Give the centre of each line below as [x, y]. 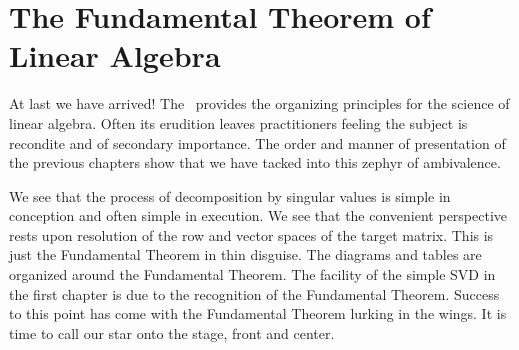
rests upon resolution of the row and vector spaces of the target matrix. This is [251, 234]
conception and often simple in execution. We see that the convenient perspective [258, 215]
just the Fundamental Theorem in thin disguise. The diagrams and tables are [245, 254]
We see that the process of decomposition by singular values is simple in [230, 195]
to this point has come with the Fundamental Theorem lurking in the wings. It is [258, 313]
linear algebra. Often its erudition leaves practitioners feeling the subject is [238, 122]
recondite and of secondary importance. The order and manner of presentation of [257, 142]
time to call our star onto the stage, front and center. [172, 332]
